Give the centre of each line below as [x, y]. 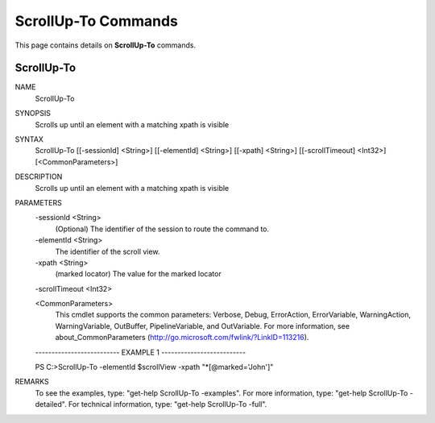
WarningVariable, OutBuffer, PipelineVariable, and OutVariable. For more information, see [203, 326]
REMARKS [32, 382]
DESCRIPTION [39, 176]
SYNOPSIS [33, 114]
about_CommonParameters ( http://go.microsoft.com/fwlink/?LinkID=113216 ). [182, 338]
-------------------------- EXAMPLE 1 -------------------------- [140, 352]
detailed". [51, 404]
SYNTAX [29, 139]
